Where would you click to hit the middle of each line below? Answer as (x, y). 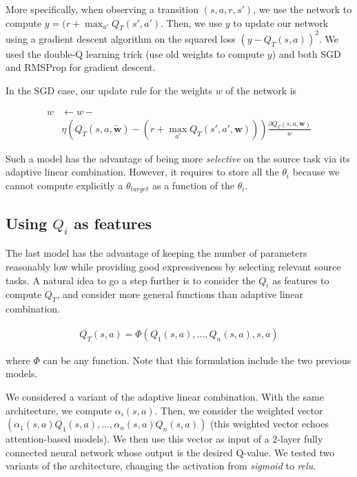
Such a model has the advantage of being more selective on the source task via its (178, 158)
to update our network (281, 22)
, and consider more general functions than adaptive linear (180, 294)
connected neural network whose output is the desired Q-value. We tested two (170, 452)
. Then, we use (192, 22)
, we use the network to (303, 9)
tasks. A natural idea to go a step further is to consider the (131, 280)
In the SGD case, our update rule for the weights (109, 91)
